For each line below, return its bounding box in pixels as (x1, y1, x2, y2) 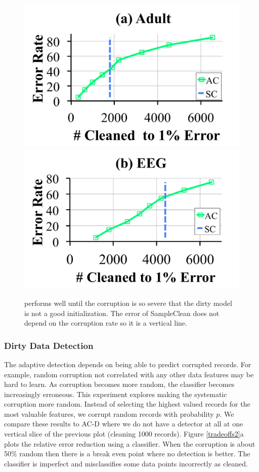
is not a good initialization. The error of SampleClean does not (24, 307, 220, 318)
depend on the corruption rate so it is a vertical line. (24, 318, 187, 328)
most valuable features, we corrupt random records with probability (4, 408, 214, 419)
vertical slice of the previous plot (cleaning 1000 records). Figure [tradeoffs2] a (4, 428, 244, 439)
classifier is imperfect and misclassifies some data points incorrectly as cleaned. (4, 458, 248, 468)
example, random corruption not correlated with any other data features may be (4, 369, 254, 379)
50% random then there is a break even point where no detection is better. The (4, 448, 250, 459)
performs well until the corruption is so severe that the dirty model (24, 297, 232, 308)
